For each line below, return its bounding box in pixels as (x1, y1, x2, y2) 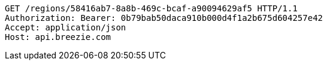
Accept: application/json (5, 23, 126, 32)
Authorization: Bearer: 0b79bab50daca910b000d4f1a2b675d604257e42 (5, 13, 323, 23)
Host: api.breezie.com (5, 32, 111, 42)
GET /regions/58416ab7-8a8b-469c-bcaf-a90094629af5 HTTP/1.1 (5, 4, 298, 13)
